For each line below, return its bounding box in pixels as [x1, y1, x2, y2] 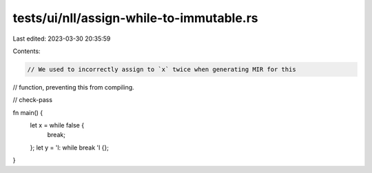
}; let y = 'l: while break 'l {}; [30, 143, 110, 152]
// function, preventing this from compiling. [12, 83, 134, 91]
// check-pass [12, 96, 53, 104]
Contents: [12, 47, 41, 55]
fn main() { [12, 108, 43, 116]
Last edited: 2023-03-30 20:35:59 [12, 34, 111, 43]
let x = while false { [30, 121, 85, 130]
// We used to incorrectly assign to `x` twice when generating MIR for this [27, 65, 296, 73]
